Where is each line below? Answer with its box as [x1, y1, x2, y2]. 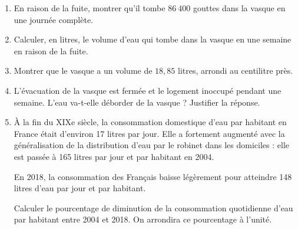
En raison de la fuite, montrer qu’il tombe [14, 2, 165, 14]
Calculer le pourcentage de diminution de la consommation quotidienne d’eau [14, 201, 293, 214]
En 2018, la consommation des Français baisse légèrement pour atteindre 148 [14, 170, 292, 182]
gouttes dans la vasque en [193, 2, 286, 14]
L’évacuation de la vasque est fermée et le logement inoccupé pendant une [14, 84, 282, 96]
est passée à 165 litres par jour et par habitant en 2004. [14, 150, 214, 162]
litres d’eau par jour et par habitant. [14, 182, 146, 194]
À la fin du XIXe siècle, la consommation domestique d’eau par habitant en [14, 116, 287, 128]
